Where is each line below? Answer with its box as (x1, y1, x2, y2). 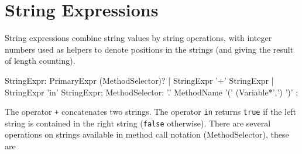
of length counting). (5, 54, 75, 67)
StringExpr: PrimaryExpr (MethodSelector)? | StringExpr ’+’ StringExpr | (5, 74, 274, 86)
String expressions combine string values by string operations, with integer (5, 32, 272, 44)
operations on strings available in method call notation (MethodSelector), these (5, 128, 289, 141)
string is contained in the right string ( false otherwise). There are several (5, 117, 271, 129)
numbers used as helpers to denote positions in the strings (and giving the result (5, 43, 294, 55)
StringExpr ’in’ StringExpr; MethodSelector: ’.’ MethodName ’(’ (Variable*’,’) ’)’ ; (5, 85, 298, 98)
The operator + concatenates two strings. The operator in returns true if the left (5, 105, 296, 118)
